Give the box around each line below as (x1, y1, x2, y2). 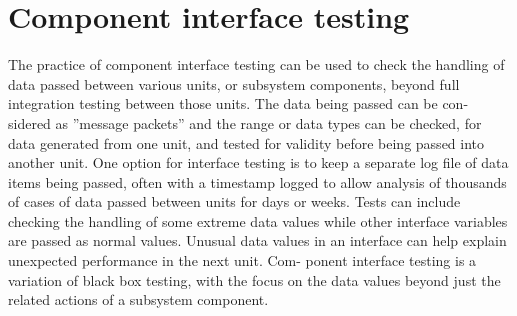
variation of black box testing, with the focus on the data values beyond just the (8, 269, 501, 290)
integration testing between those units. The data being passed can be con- (8, 93, 469, 114)
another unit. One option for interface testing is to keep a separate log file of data (8, 152, 509, 173)
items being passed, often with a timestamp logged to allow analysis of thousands (8, 171, 507, 192)
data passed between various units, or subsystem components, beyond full (8, 73, 460, 94)
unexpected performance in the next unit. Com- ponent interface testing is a (8, 250, 477, 271)
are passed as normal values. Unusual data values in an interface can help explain (8, 230, 507, 251)
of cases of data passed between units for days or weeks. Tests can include (8, 191, 461, 212)
